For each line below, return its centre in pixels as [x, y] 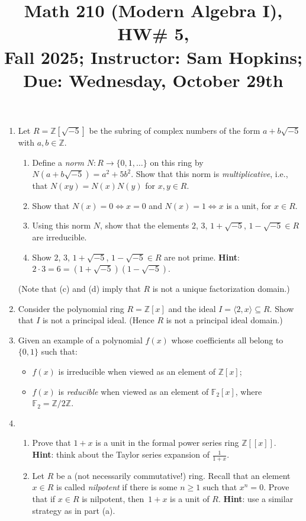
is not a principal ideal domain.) [224, 320]
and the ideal [192, 308]
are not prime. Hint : [202, 257]
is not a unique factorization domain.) [221, 289]
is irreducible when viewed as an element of [137, 372]
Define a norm [58, 162]
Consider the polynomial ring [71, 308]
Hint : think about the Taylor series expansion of [121, 454]
